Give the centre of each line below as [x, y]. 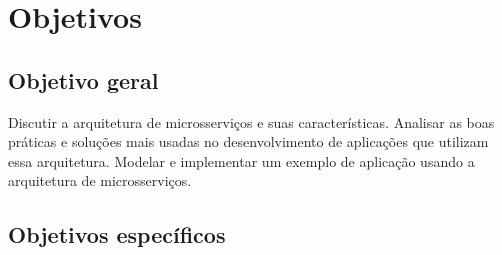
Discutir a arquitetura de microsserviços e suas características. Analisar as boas [251, 121]
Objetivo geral [83, 79]
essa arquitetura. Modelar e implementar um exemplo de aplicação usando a [241, 160]
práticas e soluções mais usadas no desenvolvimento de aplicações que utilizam [248, 141]
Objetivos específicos [117, 234]
